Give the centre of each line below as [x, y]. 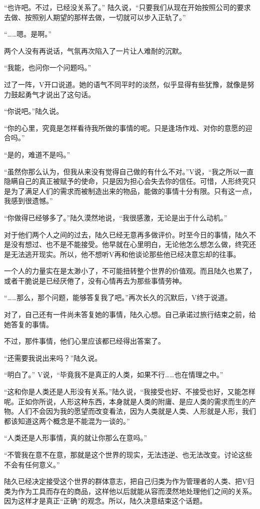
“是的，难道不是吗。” [37, 154]
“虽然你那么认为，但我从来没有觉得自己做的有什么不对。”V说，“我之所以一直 [129, 171]
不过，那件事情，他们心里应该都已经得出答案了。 [84, 341]
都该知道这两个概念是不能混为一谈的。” [67, 421]
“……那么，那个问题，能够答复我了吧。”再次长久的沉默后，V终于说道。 [118, 297]
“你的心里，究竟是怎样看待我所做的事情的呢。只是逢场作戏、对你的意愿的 [125, 128]
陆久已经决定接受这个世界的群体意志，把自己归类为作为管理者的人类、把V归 [129, 481]
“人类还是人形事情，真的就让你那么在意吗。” [76, 438]
